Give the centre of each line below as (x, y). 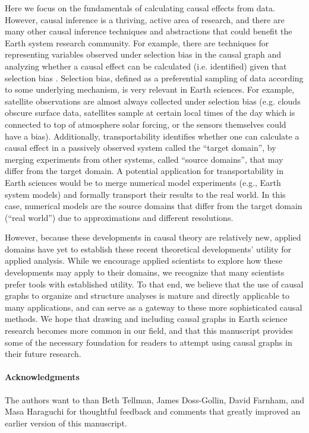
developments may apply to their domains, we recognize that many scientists (145, 272)
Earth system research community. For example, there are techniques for (137, 42)
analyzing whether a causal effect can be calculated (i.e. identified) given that (146, 66)
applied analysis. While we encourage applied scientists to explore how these (144, 260)
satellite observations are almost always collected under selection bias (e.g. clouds (153, 101)
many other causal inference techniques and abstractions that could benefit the (149, 31)
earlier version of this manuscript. (66, 423)
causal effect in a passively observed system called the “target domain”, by (141, 148)
